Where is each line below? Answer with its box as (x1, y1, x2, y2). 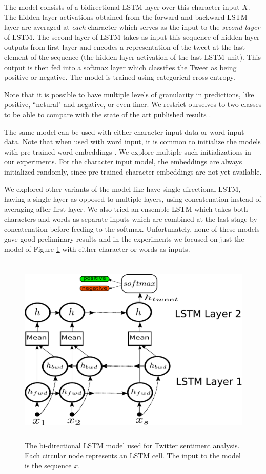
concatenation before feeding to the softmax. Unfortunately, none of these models (4, 223, 260, 234)
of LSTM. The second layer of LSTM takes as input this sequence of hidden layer (4, 31, 260, 42)
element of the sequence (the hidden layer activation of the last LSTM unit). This (4, 51, 261, 62)
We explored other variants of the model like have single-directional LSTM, (4, 183, 241, 194)
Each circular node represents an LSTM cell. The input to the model (25, 450, 241, 461)
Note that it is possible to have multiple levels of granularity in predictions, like (4, 89, 254, 99)
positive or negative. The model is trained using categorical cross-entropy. (4, 72, 235, 82)
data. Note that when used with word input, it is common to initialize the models (4, 136, 261, 147)
